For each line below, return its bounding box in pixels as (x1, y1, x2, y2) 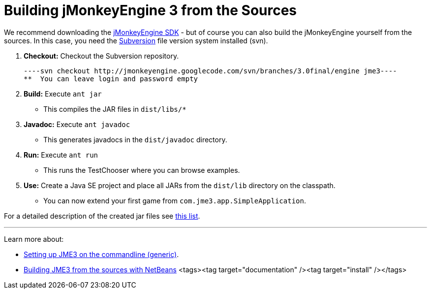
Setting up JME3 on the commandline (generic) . (24, 250, 179, 259)
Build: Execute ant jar (24, 89, 102, 98)
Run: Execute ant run (24, 150, 98, 159)
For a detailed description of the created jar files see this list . (4, 211, 200, 220)
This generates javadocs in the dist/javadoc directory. (43, 135, 227, 144)
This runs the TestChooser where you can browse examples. (43, 165, 240, 174)
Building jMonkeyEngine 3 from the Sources (4, 2, 297, 19)
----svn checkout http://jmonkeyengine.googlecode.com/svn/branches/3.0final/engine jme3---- (24, 66, 397, 75)
